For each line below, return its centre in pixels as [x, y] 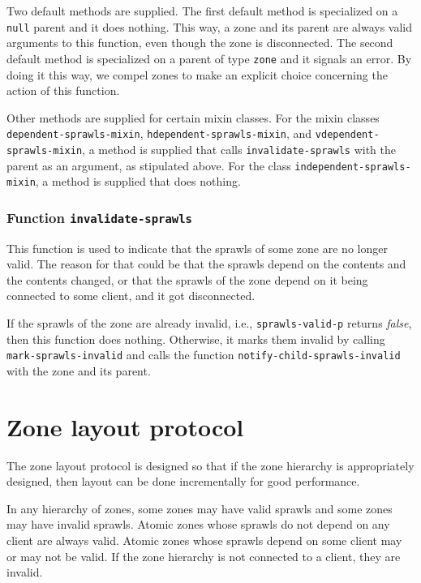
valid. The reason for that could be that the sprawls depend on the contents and [206, 264]
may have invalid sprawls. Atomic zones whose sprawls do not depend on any [198, 524]
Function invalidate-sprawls [99, 217]
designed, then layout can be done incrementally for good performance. [183, 481]
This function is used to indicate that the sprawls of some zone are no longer [197, 248]
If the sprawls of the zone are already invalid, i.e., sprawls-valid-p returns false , [209, 323]
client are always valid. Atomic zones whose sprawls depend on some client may [204, 540]
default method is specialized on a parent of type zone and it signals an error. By [209, 58]
